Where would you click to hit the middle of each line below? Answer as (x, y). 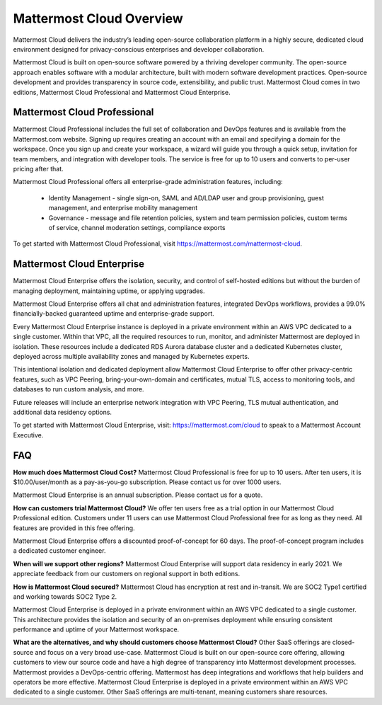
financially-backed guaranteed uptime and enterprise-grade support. (114, 314)
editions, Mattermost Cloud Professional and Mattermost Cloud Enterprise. (122, 92)
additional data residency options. (63, 412)
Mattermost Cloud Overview (98, 18)
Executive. (28, 435)
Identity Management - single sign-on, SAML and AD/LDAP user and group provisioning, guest (186, 197)
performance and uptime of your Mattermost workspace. (96, 629)
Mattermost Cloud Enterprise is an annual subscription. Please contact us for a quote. (138, 495)
